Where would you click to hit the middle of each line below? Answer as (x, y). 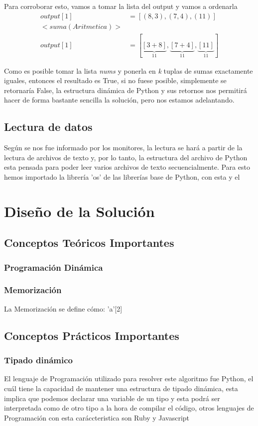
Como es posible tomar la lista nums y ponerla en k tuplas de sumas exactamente (129, 70)
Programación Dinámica (54, 267)
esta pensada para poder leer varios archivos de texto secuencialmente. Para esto (127, 167)
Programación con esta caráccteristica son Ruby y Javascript (97, 417)
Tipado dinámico (38, 360)
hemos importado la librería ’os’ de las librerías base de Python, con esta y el (122, 176)
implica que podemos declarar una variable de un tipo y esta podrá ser (112, 398)
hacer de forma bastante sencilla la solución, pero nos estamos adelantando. (119, 100)
